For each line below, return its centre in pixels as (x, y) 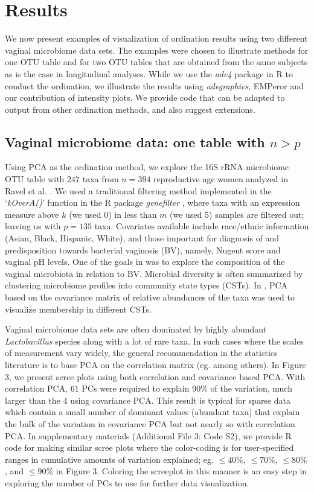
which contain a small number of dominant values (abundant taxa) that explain (152, 412)
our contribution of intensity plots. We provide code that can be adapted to (145, 97)
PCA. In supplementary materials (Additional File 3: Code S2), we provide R (148, 435)
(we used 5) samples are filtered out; (237, 214)
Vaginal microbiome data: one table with (135, 142)
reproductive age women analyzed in (221, 179)
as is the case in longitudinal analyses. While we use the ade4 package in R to (149, 73)
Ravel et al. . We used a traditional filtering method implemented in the (138, 190)
